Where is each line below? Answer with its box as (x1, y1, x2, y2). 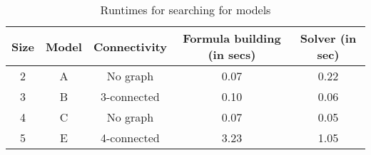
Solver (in (300, 30, 357, 46)
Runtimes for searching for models (100, 1, 271, 18)
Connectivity (93, 38, 167, 55)
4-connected (101, 129, 160, 146)
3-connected (101, 88, 160, 105)
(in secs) (208, 46, 256, 63)
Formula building (183, 30, 281, 46)
